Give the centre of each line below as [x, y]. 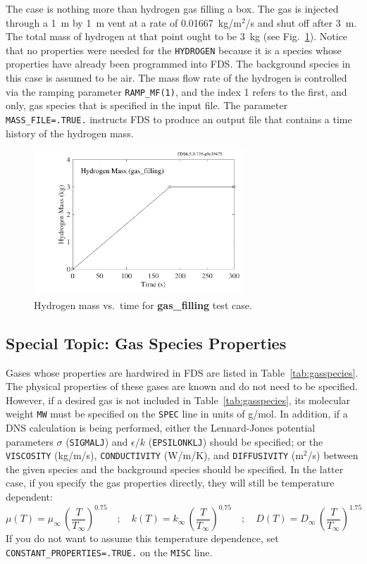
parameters [30, 441]
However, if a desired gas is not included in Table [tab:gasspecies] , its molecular [178, 400]
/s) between [333, 455]
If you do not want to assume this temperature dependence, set [142, 538]
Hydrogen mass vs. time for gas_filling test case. [143, 305]
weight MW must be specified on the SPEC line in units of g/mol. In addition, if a [177, 414]
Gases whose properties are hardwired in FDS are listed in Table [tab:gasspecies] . [182, 372]
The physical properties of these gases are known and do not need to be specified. [182, 386]
